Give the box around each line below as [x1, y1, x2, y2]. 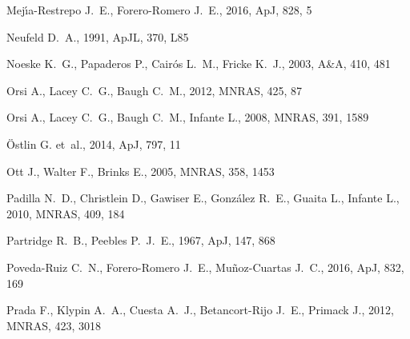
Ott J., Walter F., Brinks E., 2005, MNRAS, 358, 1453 [6, 162, 275, 179]
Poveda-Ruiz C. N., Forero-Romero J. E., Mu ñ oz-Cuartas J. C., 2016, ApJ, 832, [6, 258, 404, 275]
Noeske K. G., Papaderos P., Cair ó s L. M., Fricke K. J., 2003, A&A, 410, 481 [6, 55, 391, 72]
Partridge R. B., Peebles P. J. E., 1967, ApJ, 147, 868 [6, 232, 275, 249]
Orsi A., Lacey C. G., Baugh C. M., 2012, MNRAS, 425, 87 [6, 82, 303, 98]
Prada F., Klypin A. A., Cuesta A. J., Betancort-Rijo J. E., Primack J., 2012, [6, 301, 394, 318]
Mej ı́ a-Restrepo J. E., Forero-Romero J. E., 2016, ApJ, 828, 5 [6, 2, 312, 18]
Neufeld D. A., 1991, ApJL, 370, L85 [6, 28, 189, 45]
